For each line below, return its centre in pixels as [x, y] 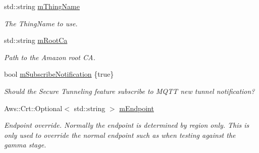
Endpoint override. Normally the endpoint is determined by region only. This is [127, 125]
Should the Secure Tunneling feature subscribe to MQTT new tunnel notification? [129, 91]
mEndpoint [137, 108]
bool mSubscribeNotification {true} [59, 74]
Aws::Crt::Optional [33, 108]
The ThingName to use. [41, 23]
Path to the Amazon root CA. [50, 57]
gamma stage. [25, 145]
